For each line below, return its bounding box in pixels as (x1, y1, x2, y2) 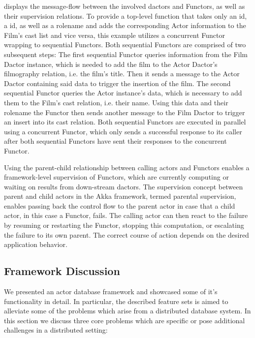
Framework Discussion (4, 263, 120, 278)
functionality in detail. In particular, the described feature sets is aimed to (4, 296, 228, 306)
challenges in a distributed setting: (4, 325, 108, 335)
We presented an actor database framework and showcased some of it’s (4, 286, 218, 297)
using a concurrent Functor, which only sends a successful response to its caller (4, 126, 242, 136)
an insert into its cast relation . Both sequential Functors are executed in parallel (4, 117, 246, 127)
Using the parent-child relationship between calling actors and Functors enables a (4, 162, 250, 172)
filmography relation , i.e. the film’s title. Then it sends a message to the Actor (4, 68, 240, 79)
